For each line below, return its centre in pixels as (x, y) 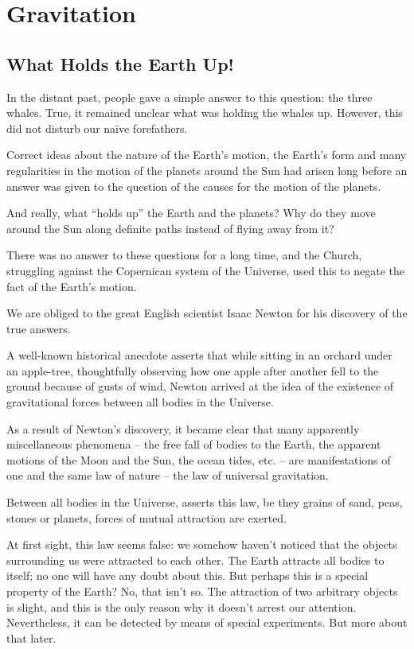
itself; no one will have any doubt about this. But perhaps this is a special (187, 575)
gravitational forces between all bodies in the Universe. (140, 402)
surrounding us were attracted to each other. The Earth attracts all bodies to (195, 560)
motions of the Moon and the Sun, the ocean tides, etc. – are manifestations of (199, 459)
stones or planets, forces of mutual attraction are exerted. (147, 517)
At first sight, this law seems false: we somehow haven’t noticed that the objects (202, 544)
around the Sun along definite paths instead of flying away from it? (170, 228)
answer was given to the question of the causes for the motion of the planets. (194, 186)
